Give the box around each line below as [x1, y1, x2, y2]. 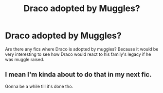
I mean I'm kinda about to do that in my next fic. [5, 71, 152, 79]
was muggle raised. [5, 56, 45, 62]
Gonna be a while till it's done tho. [5, 83, 73, 89]
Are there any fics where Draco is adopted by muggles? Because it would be [5, 46, 159, 52]
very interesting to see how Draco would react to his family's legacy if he [5, 51, 151, 57]
